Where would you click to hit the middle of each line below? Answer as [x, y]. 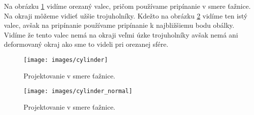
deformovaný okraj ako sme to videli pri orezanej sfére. [86, 44]
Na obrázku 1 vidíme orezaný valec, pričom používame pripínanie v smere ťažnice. [127, 6]
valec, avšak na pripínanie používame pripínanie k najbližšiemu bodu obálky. [119, 25]
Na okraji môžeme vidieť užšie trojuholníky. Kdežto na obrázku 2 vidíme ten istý [126, 15]
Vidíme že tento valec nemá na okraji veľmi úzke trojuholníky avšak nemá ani [121, 34]
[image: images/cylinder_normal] [78, 91]
